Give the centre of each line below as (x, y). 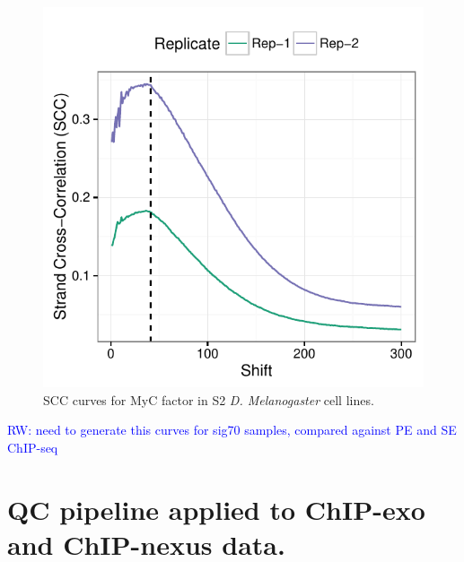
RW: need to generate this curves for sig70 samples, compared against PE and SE (232, 430)
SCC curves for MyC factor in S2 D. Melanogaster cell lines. (209, 399)
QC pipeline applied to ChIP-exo (216, 509)
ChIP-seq (33, 447)
